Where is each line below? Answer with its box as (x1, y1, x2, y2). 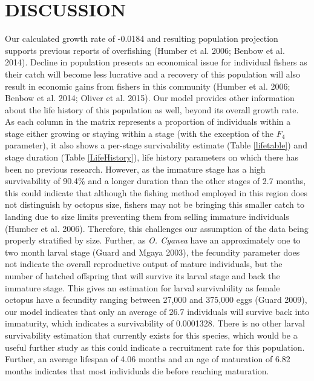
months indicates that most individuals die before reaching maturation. (5, 364, 269, 377)
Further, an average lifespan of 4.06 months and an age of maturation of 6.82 (5, 353, 290, 365)
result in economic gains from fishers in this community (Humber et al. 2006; (5, 79, 290, 92)
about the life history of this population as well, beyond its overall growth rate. (5, 103, 299, 116)
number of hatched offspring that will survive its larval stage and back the (5, 270, 280, 282)
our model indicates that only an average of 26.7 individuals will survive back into (5, 305, 310, 317)
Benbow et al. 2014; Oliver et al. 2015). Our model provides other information (5, 91, 295, 104)
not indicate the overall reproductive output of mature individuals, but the (5, 257, 283, 270)
